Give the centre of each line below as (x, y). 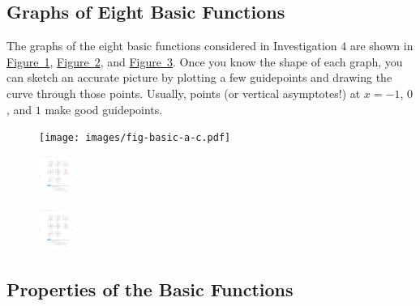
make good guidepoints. (104, 109)
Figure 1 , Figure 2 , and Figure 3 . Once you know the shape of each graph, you (205, 61)
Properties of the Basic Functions (150, 289)
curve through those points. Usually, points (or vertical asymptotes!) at (184, 93)
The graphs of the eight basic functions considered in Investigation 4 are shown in (210, 46)
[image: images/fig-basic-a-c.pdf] (135, 138)
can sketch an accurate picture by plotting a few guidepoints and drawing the (199, 77)
